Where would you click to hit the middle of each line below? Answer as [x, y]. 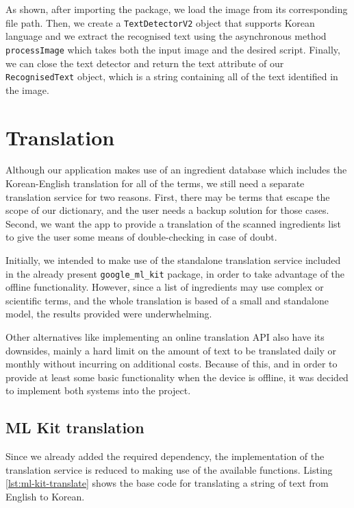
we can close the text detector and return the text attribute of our [145, 63]
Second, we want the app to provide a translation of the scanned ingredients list [174, 223]
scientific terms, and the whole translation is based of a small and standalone [167, 300]
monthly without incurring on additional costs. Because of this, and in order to [172, 364]
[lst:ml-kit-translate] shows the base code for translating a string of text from [167, 483]
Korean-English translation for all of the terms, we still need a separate [155, 183]
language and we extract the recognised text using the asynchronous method [166, 36]
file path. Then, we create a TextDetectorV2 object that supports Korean [160, 22]
